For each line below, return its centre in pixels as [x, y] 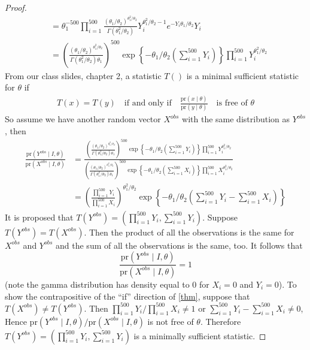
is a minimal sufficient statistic [243, 75]
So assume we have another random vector [83, 119]
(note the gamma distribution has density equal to [97, 284]
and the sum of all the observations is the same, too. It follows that [179, 245]
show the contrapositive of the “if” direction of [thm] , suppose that [127, 296]
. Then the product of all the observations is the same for [189, 232]
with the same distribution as [236, 119]
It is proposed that [39, 217]
